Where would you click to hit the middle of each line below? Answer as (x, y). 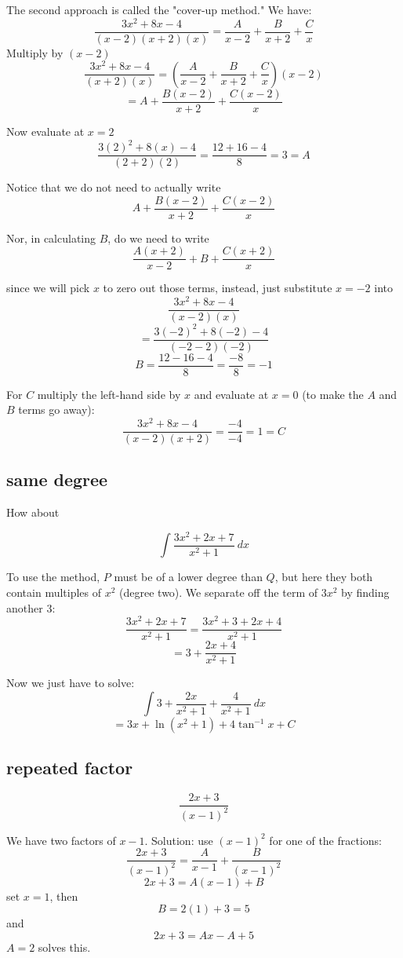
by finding (365, 592)
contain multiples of (54, 592)
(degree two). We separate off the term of (218, 592)
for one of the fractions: (326, 840)
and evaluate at (231, 394)
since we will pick (48, 288)
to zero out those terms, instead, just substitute (218, 288)
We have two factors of (61, 840)
